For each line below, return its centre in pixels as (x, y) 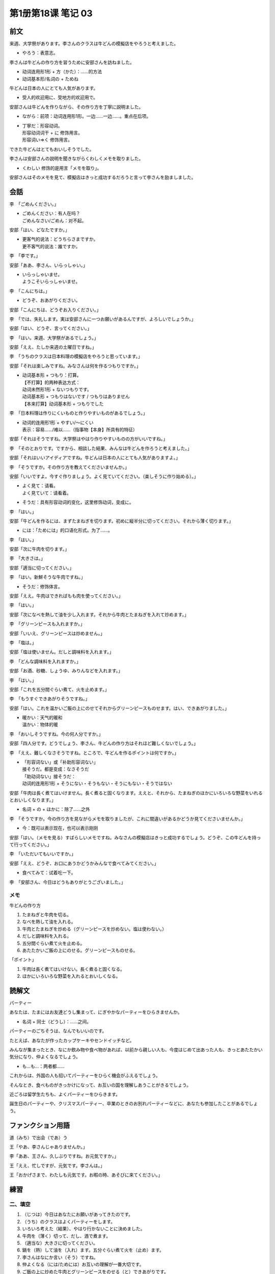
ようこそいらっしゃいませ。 (51, 282)
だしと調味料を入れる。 (47, 936)
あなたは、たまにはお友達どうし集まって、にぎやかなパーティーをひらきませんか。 (96, 1012)
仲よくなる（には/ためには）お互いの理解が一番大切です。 (83, 1264)
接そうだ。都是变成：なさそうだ (56, 769)
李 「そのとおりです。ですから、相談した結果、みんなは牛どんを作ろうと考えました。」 (101, 448)
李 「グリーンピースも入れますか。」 (47, 624)
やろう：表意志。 (40, 53)
